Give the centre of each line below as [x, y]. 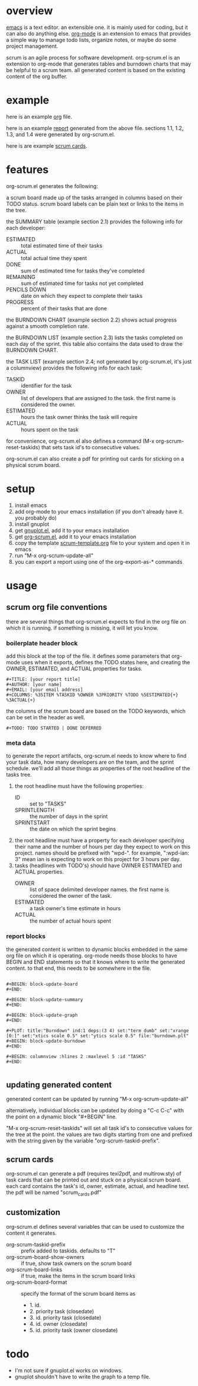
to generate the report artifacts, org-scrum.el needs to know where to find [96, 756]
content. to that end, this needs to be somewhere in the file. [79, 968]
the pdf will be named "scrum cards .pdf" [54, 1193]
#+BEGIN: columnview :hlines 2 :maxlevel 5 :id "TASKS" [76, 1056]
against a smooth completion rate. [48, 326]
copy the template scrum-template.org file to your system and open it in [102, 543]
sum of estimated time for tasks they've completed [83, 271]
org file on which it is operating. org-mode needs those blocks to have [92, 955]
